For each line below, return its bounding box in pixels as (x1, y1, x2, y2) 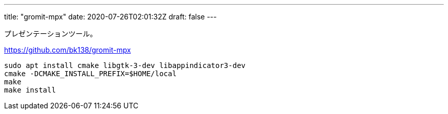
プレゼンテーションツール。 (4, 29, 97, 38)
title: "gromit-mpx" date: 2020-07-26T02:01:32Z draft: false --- (4, 12, 217, 21)
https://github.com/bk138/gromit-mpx (4, 45, 131, 54)
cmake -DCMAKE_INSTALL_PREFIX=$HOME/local (4, 70, 177, 78)
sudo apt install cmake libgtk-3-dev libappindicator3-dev (4, 61, 246, 70)
